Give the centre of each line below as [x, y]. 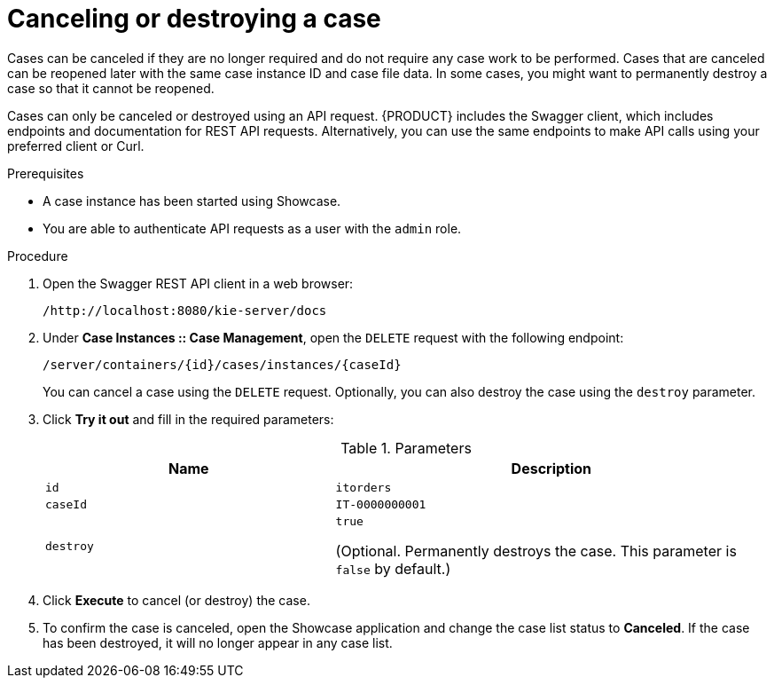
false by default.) [393, 568]
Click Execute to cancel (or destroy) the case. [176, 600]
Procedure [38, 256]
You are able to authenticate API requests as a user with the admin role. [252, 228]
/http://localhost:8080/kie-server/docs [185, 310]
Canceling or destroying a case [194, 19]
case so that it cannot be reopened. [111, 88]
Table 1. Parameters [406, 448]
